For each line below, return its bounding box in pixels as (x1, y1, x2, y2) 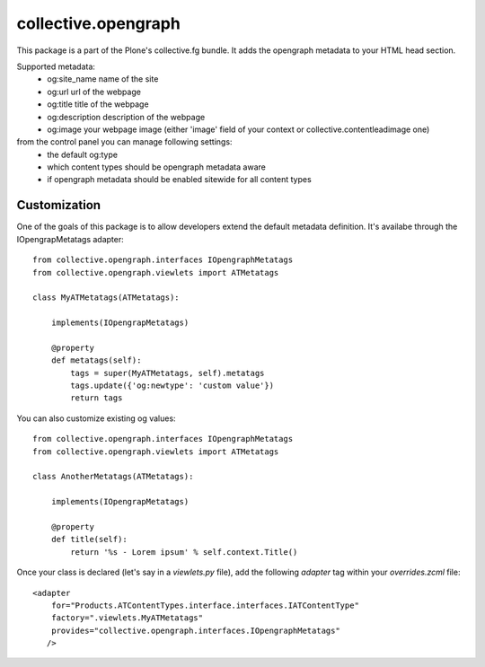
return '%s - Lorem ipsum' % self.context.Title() (70, 547, 298, 557)
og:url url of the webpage (47, 86, 141, 97)
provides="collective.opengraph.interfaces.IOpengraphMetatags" (50, 625, 340, 636)
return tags (70, 393, 123, 403)
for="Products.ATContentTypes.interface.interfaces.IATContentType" (50, 600, 359, 610)
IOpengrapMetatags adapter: (16, 233, 125, 244)
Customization (16, 197, 101, 213)
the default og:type (47, 149, 119, 160)
